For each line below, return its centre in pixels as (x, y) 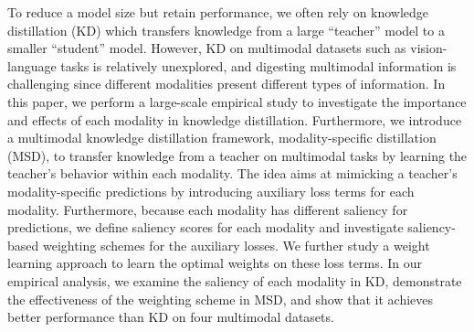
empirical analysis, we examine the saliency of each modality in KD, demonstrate (235, 280)
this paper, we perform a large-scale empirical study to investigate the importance (237, 101)
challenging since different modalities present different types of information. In (226, 84)
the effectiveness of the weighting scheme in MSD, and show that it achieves (221, 299)
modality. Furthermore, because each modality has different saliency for (208, 209)
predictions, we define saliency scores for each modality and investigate (205, 227)
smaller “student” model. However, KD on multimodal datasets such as (207, 48)
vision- (429, 48)
